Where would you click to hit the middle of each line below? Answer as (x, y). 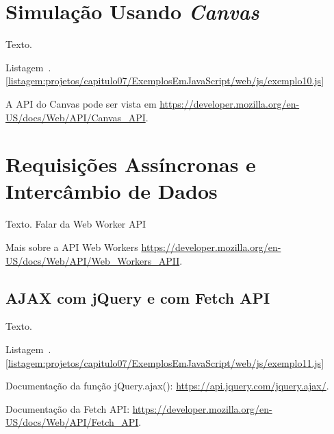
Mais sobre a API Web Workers (72, 247)
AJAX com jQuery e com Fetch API (138, 297)
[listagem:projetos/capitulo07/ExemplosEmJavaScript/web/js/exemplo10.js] (165, 81)
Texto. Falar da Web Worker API (76, 224)
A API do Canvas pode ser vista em (81, 103)
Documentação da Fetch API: (68, 408)
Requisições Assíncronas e (131, 164)
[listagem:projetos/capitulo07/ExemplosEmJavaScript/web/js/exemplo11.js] (165, 362)
